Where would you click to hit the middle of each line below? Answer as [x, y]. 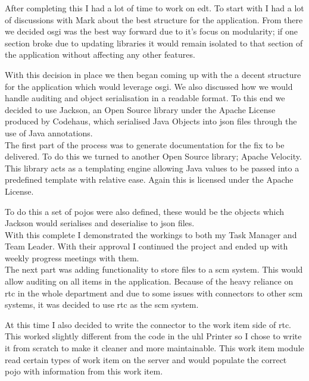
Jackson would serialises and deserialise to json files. [100, 223]
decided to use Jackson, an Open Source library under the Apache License [140, 109]
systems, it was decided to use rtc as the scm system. [102, 305]
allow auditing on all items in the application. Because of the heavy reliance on [149, 281]
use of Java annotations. [49, 132]
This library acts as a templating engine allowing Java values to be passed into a [152, 168]
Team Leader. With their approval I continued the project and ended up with [146, 246]
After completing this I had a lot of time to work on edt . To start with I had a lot [154, 8]
